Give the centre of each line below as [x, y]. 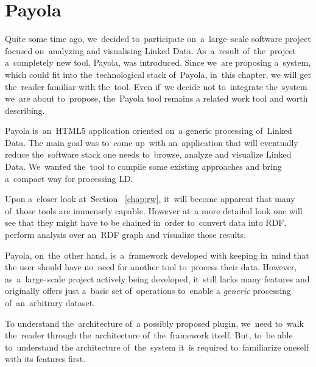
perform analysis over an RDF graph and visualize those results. [125, 235]
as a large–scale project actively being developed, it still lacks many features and [157, 278]
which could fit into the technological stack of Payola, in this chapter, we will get [158, 74]
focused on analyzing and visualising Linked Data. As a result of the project [151, 50]
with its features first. [45, 359]
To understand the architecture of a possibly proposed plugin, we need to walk [154, 323]
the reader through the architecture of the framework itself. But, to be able [149, 335]
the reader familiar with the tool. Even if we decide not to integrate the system [156, 86]
